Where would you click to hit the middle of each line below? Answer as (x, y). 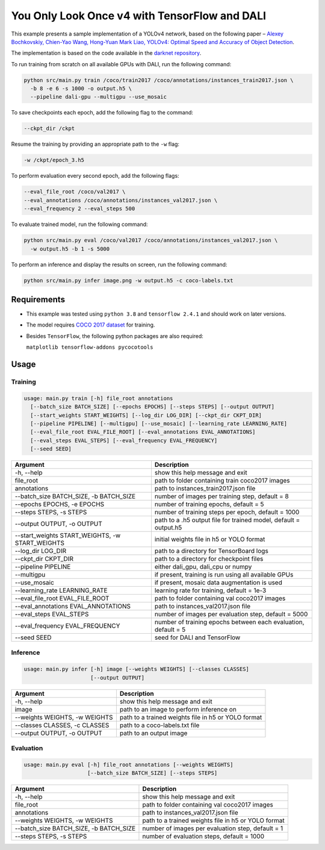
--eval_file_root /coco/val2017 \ (75, 192)
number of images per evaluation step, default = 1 (213, 828)
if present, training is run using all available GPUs (224, 575)
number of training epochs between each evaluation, (229, 622)
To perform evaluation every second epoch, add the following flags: (95, 176)
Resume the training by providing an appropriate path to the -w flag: (95, 144)
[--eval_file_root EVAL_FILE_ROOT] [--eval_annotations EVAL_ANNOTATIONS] (143, 432)
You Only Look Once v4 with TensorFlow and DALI (139, 16)
